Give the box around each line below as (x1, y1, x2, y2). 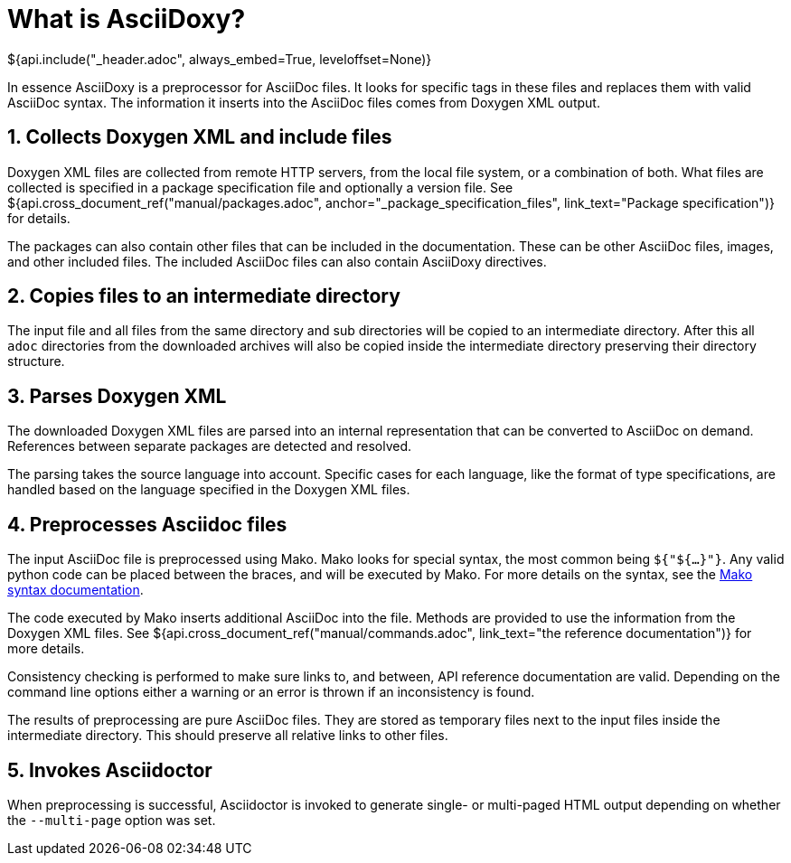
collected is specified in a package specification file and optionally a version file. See (7, 179, 513, 195)
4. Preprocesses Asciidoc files (7, 512, 287, 536)
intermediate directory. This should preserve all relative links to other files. (7, 727, 448, 744)
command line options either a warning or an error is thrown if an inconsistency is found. (7, 684, 535, 700)
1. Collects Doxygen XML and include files (7, 126, 392, 149)
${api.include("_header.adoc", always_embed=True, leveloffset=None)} (7, 51, 432, 67)
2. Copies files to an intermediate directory (7, 285, 400, 308)
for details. (7, 210, 71, 226)
